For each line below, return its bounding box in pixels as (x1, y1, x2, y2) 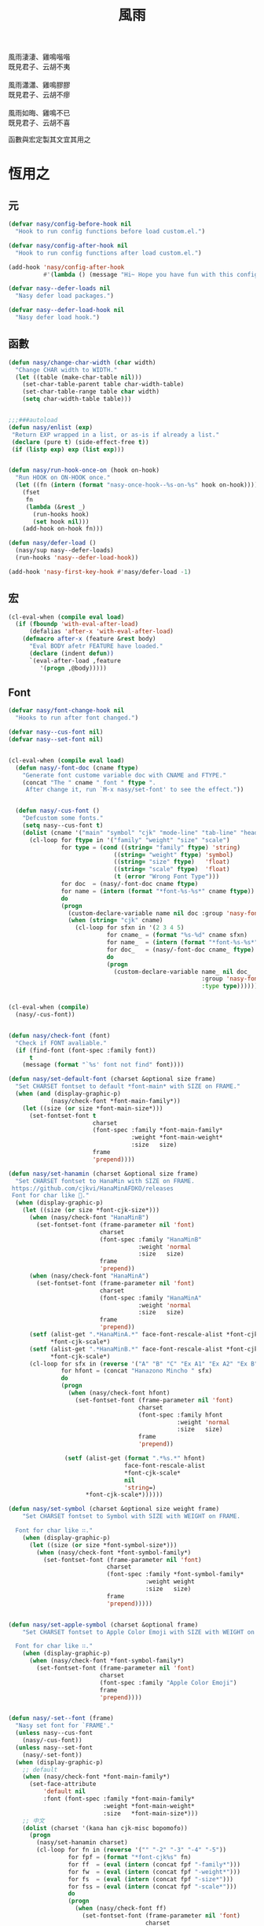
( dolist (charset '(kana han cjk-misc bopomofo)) (22, 1824, 189, 1832)
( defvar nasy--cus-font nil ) (8, 728, 104, 737)
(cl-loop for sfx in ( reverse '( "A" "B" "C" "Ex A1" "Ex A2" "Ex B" (28, 1360, 258, 1368)
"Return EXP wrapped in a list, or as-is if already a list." (11, 431, 220, 439)
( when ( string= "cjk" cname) (68, 917, 163, 924)
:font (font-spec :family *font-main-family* (42, 1795, 195, 1803)
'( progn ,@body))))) (39, 664, 108, 672)
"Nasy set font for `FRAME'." (15, 1722, 114, 1729)
